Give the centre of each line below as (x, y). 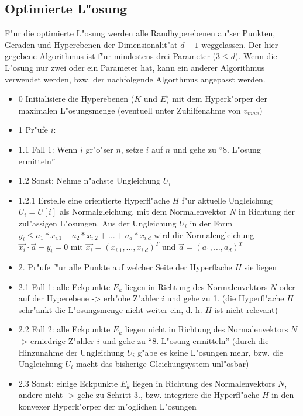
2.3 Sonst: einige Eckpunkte (68, 383)
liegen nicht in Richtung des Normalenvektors (206, 329)
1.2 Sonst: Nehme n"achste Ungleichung (89, 181)
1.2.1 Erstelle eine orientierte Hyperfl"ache (94, 200)
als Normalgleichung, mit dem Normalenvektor (143, 212)
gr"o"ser (99, 149)
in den (283, 395)
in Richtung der (267, 212)
